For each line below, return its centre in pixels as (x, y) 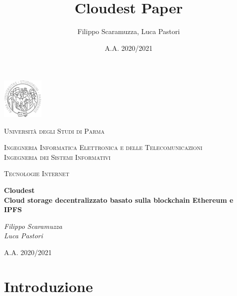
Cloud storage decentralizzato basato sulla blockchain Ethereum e (119, 200)
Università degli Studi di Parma (54, 130)
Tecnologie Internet (37, 173)
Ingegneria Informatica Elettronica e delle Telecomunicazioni (103, 147)
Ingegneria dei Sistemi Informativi (57, 157)
